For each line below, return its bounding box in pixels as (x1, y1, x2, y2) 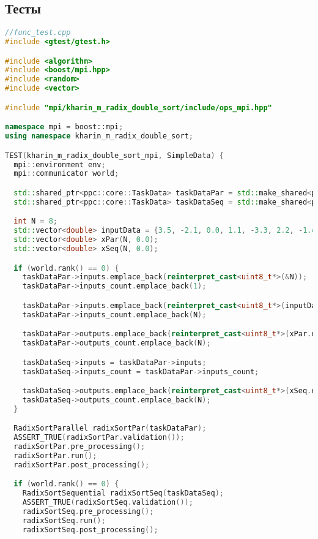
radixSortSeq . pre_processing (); (22, 507, 154, 516)
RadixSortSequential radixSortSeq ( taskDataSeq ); (22, 489, 224, 498)
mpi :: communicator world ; (13, 169, 119, 178)
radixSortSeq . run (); (22, 516, 106, 525)
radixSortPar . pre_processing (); (13, 442, 146, 451)
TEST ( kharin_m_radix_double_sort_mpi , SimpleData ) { (5, 151, 224, 160)
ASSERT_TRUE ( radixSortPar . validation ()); (13, 433, 185, 442)
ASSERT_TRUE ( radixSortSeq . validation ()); (22, 498, 193, 507)
